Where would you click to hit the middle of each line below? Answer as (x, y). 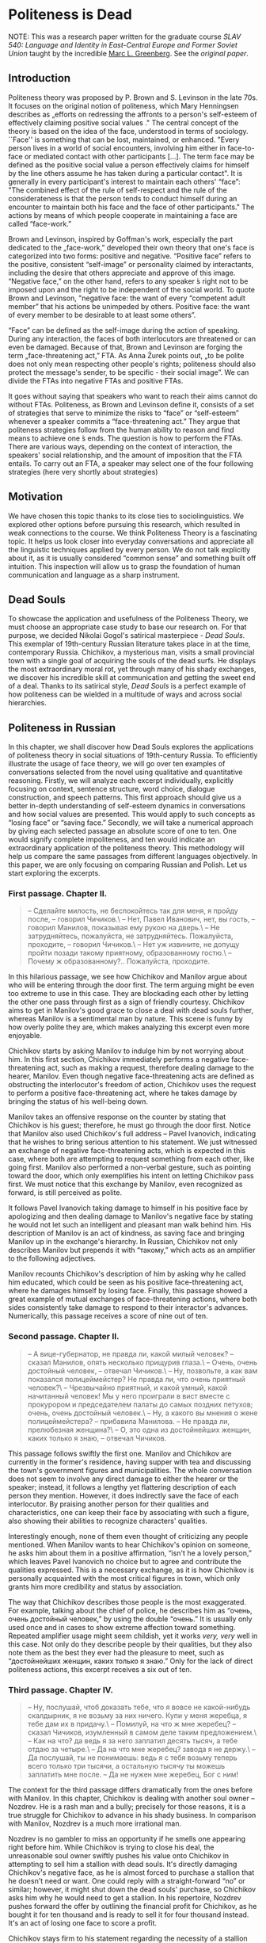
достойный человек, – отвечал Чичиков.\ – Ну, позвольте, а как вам (142, 1370)
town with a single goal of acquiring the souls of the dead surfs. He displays (132, 661)
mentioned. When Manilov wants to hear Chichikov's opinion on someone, (129, 1544)
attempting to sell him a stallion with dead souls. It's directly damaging (123, 1865)
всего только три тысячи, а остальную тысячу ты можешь (126, 1766)
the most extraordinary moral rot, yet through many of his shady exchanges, (132, 669)
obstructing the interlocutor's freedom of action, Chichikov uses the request (132, 1085)
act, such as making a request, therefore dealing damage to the (151, 1068)
